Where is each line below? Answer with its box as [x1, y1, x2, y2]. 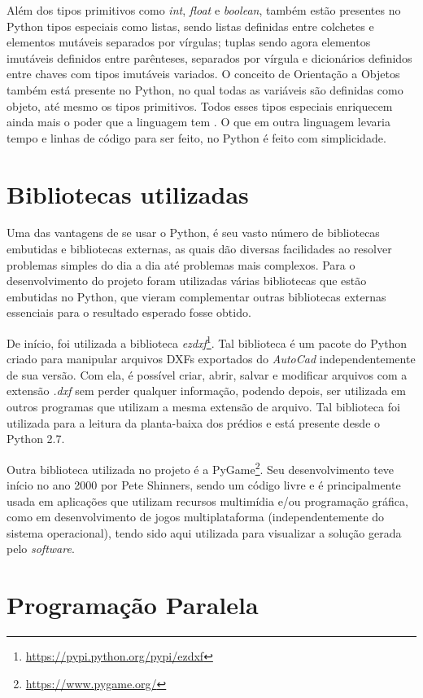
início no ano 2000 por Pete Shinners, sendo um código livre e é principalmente [7, 476, 401, 494]
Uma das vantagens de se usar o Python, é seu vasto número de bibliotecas [7, 224, 380, 241]
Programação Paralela [7, 588, 259, 621]
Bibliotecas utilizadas [7, 177, 249, 210]
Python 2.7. [7, 430, 65, 447]
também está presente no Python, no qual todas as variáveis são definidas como [7, 81, 403, 98]
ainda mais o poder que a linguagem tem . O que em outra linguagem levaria [7, 113, 390, 130]
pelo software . [7, 540, 75, 557]
